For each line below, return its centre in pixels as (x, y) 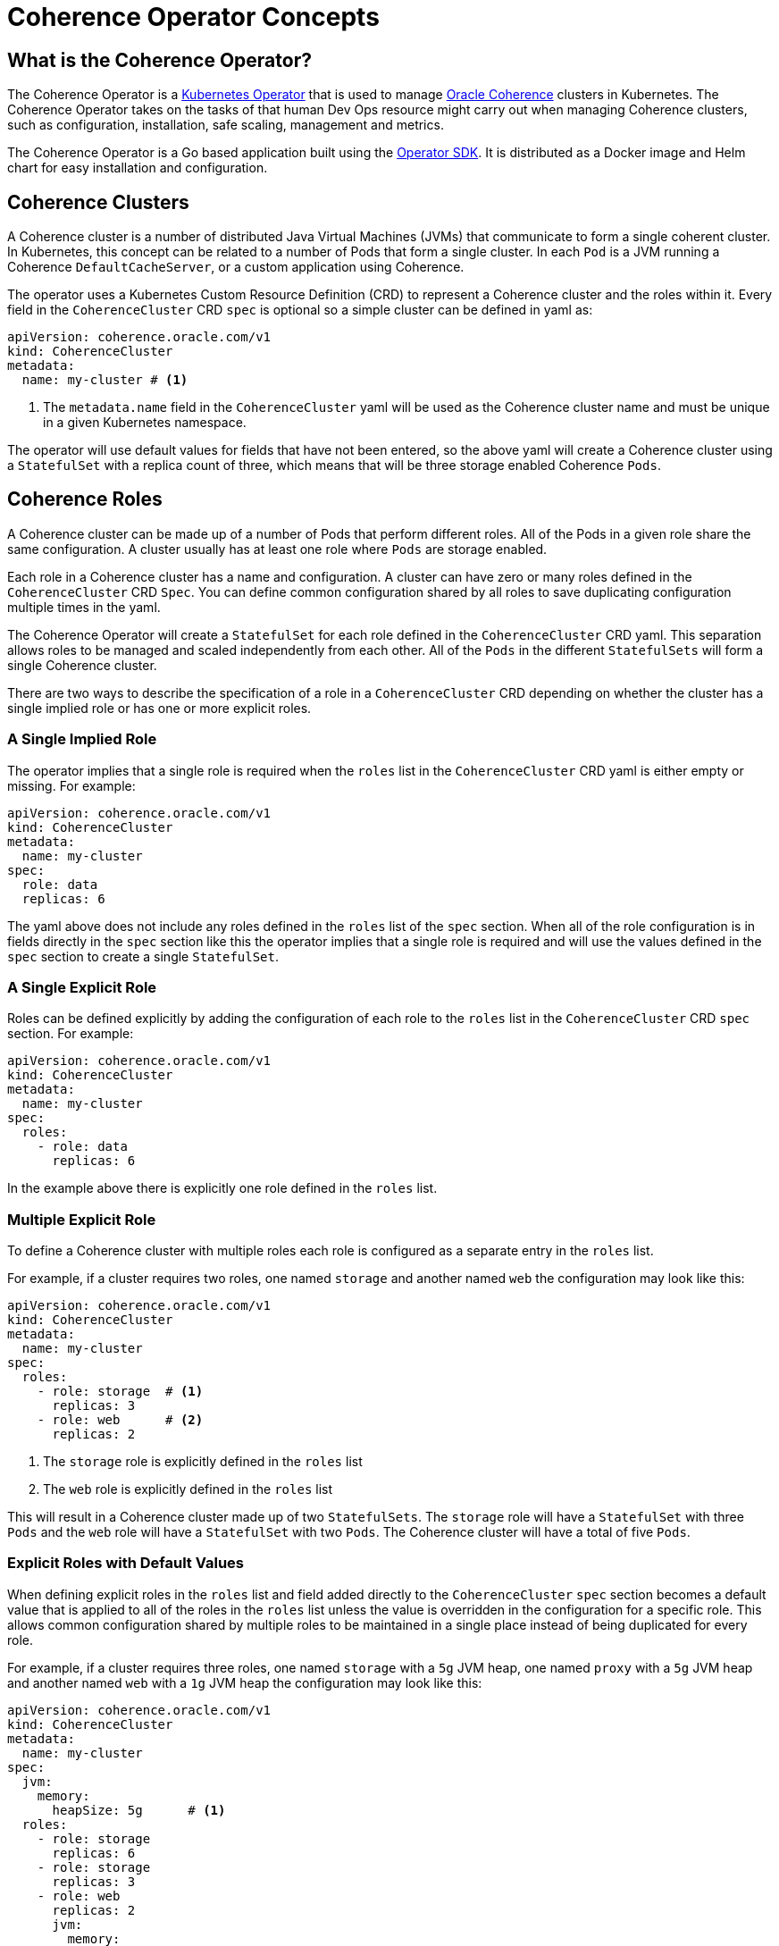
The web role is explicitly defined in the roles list (188, 1489)
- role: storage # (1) (120, 1392)
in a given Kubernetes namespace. (145, 423)
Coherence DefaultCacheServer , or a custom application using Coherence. (236, 267)
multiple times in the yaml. (84, 607)
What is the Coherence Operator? (159, 60)
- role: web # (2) (120, 1420)
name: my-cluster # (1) (105, 380)
